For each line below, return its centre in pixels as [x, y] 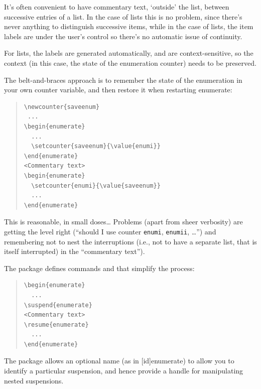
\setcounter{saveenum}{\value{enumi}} [96, 146]
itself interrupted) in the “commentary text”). [75, 251]
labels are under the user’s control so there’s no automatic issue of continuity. [123, 36]
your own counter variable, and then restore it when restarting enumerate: [118, 90]
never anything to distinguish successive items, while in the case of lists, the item [129, 26]
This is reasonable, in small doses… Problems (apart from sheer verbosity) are [123, 222]
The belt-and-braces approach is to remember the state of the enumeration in [123, 80]
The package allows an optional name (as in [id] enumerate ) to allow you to [119, 361]
